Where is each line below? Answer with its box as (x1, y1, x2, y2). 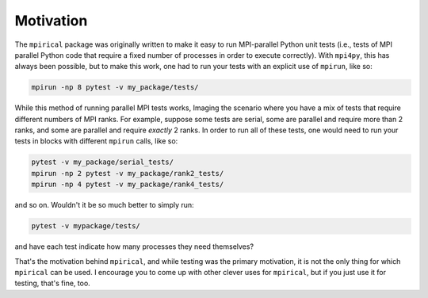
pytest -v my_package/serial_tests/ (31, 158, 174, 166)
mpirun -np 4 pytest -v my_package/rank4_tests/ (31, 180, 224, 189)
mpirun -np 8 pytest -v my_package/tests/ (31, 83, 199, 92)
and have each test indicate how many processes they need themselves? (14, 242, 254, 251)
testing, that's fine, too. (14, 278, 90, 288)
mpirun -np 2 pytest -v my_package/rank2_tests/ (31, 169, 224, 178)
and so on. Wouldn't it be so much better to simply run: (14, 201, 194, 210)
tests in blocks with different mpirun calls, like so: (14, 136, 178, 146)
